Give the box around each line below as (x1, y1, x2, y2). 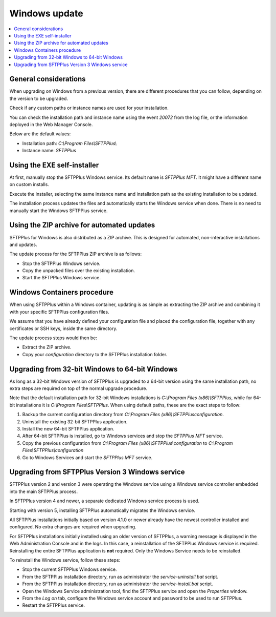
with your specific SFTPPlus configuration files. (9, 309, 109, 315)
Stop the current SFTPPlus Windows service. (22, 566, 117, 572)
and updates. (9, 241, 37, 248)
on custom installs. (9, 181, 50, 188)
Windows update (9, 8, 84, 19)
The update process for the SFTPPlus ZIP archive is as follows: (9, 251, 142, 257)
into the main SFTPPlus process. (9, 488, 78, 495)
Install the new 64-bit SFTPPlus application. (22, 425, 114, 431)
